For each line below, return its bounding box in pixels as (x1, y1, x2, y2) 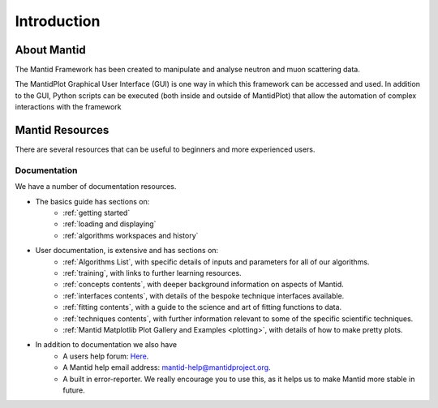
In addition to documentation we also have (35, 340, 178, 350)
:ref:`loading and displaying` (62, 219, 157, 229)
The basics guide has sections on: (35, 196, 150, 206)
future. (62, 385, 85, 395)
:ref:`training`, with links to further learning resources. (62, 268, 243, 278)
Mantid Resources (15, 123, 109, 137)
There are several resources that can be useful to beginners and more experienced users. (15, 144, 316, 154)
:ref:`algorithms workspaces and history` (62, 230, 199, 240)
